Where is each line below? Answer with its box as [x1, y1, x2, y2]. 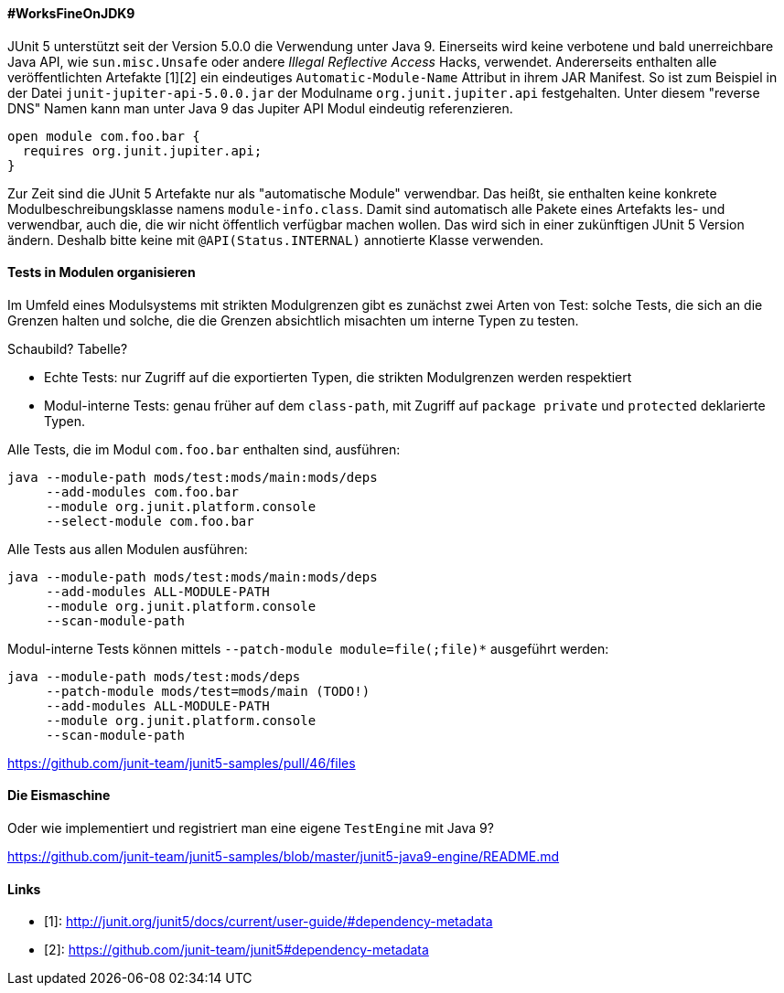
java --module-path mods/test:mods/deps [7, 668, 301, 684]
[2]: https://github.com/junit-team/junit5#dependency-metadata [44, 942, 429, 958]
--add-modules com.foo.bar [46, 484, 239, 499]
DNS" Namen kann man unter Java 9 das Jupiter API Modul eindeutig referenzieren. [7, 100, 513, 116]
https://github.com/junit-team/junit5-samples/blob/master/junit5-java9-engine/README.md [7, 849, 560, 865]
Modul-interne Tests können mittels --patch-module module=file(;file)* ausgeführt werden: [7, 640, 609, 657]
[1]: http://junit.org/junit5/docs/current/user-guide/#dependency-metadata [44, 913, 493, 930]
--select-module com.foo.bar [46, 513, 254, 529]
